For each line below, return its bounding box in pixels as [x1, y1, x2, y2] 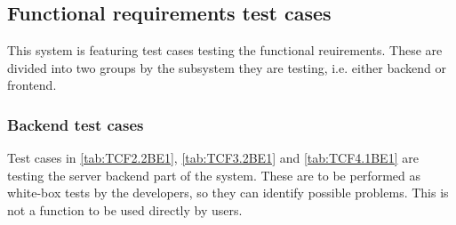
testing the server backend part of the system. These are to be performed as [7, 165, 420, 184]
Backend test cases [7, 113, 144, 135]
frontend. [7, 76, 57, 94]
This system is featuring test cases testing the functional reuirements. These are [7, 41, 443, 60]
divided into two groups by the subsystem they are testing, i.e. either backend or [7, 58, 447, 76]
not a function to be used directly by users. [7, 200, 243, 219]
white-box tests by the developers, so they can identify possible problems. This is [7, 183, 449, 202]
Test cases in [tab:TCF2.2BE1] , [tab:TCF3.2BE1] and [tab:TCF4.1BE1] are [7, 149, 419, 167]
